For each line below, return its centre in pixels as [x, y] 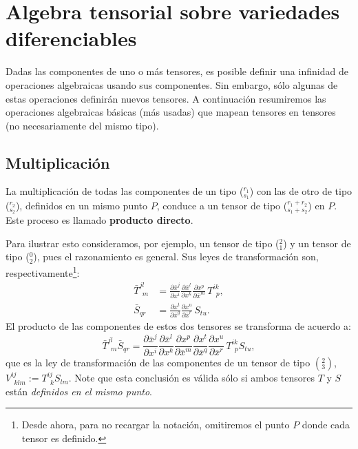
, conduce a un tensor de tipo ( [222, 206]
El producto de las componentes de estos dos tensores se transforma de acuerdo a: [178, 325]
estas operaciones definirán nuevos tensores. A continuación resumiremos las [166, 98]
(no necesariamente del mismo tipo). [82, 125]
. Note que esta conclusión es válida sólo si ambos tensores [192, 378]
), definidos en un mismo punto [82, 206]
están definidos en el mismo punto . [79, 391]
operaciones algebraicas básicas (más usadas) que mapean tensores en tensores [171, 112]
